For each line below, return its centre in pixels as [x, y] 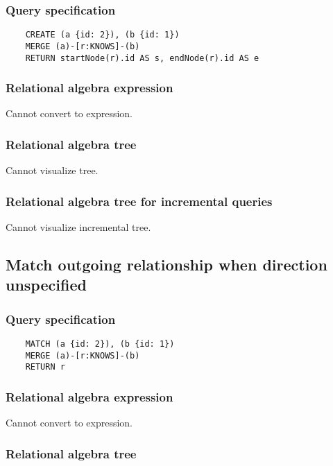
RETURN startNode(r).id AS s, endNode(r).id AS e [142, 58]
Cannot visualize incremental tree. [78, 227]
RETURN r [45, 367]
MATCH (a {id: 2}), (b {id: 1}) [100, 344]
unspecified [46, 285]
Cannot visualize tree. [52, 170]
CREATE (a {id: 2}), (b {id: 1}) [102, 35]
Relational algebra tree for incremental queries [139, 201]
